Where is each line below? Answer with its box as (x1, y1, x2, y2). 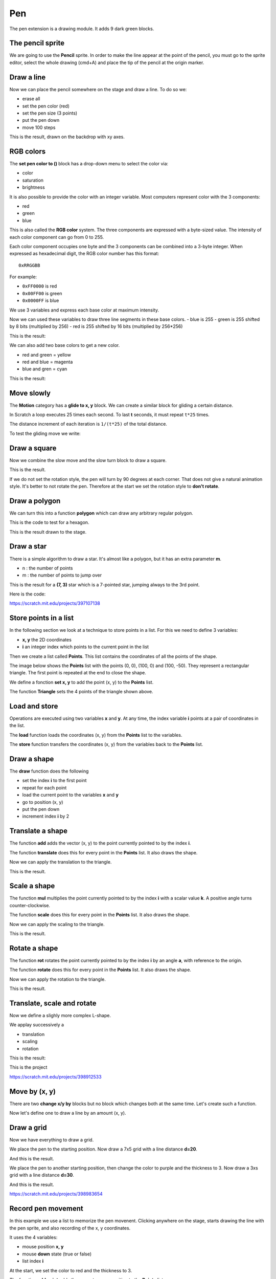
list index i (22, 1258, 44, 1264)
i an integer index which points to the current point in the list (22, 644, 149, 650)
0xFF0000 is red (22, 283, 57, 289)
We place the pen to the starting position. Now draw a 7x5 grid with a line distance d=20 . (9, 1146, 198, 1152)
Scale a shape (9, 881, 55, 890)
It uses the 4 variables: (9, 1234, 58, 1240)
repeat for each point (22, 784, 67, 790)
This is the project (9, 1064, 48, 1070)
